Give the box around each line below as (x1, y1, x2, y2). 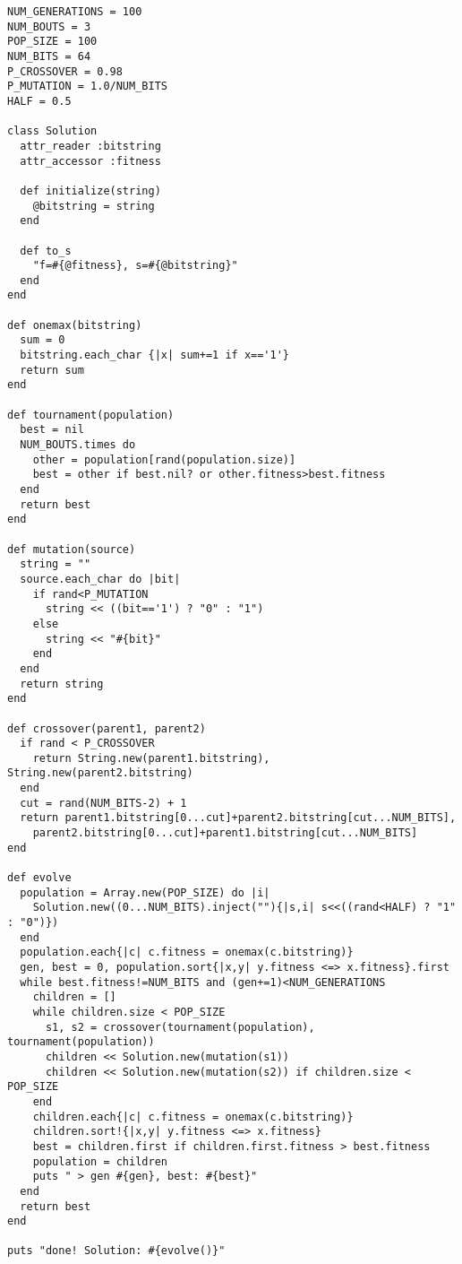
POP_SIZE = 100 (7, 35, 98, 48)
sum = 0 (20, 333, 65, 347)
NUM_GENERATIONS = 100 (7, 5, 142, 18)
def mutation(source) (7, 542, 136, 556)
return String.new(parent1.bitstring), (32, 751, 270, 765)
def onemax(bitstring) (7, 318, 142, 332)
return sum (20, 363, 84, 377)
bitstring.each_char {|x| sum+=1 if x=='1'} (20, 349, 289, 362)
